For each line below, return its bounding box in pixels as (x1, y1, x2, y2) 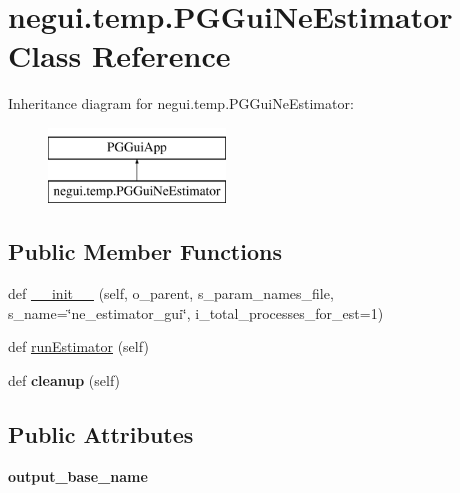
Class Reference (8, 35, 231, 76)
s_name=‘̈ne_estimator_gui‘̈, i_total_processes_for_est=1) (8, 302, 384, 323)
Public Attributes (8, 419, 194, 450)
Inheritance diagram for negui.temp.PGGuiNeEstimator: (8, 93, 354, 114)
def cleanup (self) (8, 370, 121, 391)
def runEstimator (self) (8, 336, 149, 357)
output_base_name (8, 465, 148, 486)
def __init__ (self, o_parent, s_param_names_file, (8, 283, 334, 304)
